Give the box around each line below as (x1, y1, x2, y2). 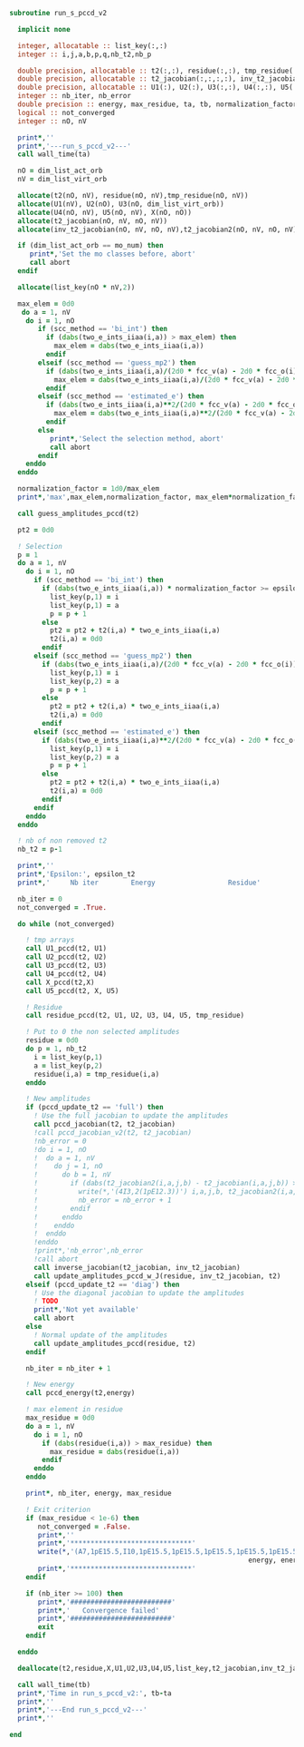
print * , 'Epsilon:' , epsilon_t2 (17, 870, 136, 879)
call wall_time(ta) (17, 150, 91, 159)
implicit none (17, 24, 71, 34)
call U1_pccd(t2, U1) (25, 944, 107, 953)
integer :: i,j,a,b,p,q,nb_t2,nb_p (17, 50, 152, 59)
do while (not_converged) (17, 919, 116, 929)
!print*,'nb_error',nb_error (33, 1246, 144, 1255)
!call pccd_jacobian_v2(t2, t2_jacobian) (33, 1127, 193, 1137)
